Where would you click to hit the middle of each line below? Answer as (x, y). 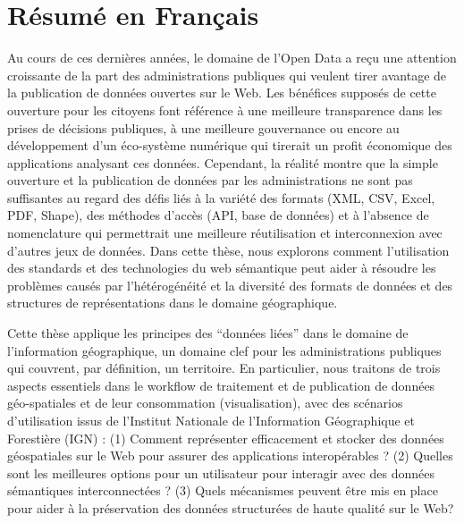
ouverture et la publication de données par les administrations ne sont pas (210, 180)
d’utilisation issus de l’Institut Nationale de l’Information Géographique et (211, 420)
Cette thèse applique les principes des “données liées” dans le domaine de (208, 333)
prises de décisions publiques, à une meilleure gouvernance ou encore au (203, 127)
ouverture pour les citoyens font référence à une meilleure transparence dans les (225, 110)
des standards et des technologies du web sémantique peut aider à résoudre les (222, 268)
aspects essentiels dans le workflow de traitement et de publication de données (221, 385)
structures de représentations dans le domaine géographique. (173, 303)
